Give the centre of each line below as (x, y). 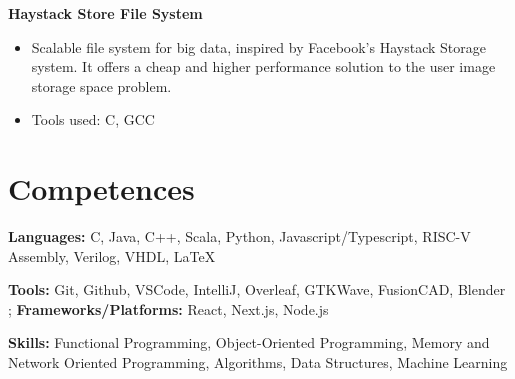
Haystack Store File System (105, 13)
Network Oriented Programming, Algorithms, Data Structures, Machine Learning (258, 362)
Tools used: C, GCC (93, 119)
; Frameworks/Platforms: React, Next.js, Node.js (168, 308)
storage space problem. (101, 85)
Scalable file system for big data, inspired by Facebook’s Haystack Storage (258, 46)
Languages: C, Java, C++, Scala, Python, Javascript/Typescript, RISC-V (239, 236)
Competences (101, 188)
